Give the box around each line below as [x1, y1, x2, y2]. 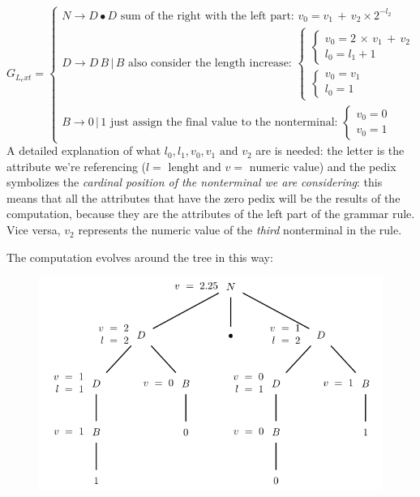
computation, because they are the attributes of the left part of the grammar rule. [6, 205, 415, 222]
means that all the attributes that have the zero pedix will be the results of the [6, 189, 401, 206]
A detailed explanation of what [6, 142, 161, 159]
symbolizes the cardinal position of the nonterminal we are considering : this [6, 174, 383, 191]
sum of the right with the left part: [120, 10, 294, 22]
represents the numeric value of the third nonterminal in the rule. [78, 221, 402, 238]
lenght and [168, 161, 221, 174]
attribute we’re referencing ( [6, 157, 147, 174]
